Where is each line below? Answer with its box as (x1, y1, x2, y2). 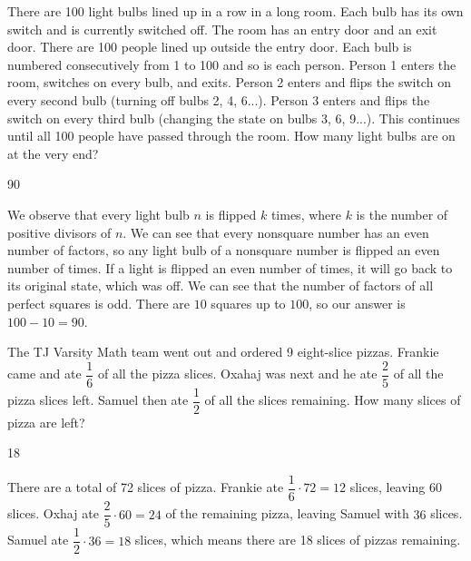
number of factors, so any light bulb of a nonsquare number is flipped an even (7, 241, 440, 260)
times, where (270, 204, 341, 223)
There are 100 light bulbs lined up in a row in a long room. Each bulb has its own (7, 2, 464, 20)
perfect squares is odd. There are (7, 293, 191, 312)
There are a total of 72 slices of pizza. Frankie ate (7, 477, 284, 497)
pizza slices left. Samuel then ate (7, 390, 189, 409)
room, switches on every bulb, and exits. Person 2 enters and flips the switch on (7, 73, 451, 92)
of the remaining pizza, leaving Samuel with (165, 504, 409, 523)
